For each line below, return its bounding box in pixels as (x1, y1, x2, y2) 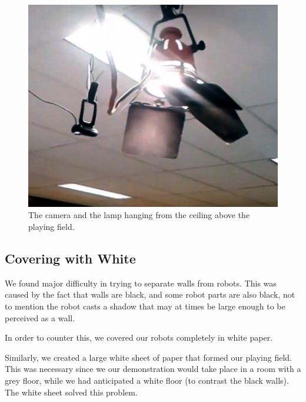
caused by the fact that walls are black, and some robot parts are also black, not (5, 288, 295, 301)
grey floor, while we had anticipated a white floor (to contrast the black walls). (5, 374, 289, 386)
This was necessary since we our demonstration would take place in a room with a (5, 363, 301, 375)
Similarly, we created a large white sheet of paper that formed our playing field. (5, 351, 292, 363)
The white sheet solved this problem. (5, 385, 138, 398)
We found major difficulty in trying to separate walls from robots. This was (5, 276, 277, 289)
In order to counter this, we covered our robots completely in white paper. (5, 331, 273, 344)
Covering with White (5, 249, 136, 268)
